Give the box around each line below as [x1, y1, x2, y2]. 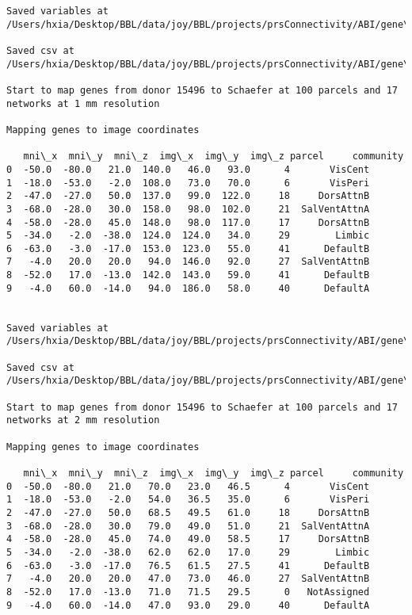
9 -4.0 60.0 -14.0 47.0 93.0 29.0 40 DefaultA [6, 599, 370, 611]
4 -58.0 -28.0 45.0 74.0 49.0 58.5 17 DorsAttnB [6, 533, 370, 545]
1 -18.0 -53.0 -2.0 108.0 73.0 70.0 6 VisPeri [6, 177, 370, 189]
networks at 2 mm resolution [6, 414, 160, 426]
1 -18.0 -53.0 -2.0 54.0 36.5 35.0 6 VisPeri [6, 494, 370, 506]
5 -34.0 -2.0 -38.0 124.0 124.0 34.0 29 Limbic [6, 230, 370, 242]
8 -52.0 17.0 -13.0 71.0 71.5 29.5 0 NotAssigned [6, 586, 370, 598]
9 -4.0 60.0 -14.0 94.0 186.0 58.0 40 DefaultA [6, 282, 370, 294]
